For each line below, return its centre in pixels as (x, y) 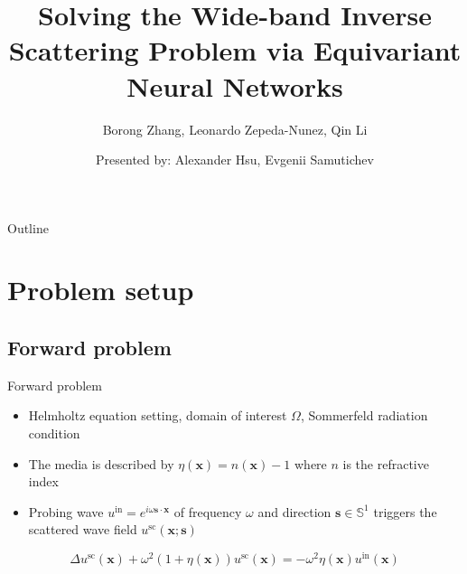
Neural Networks (235, 85)
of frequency (208, 511)
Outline (28, 227)
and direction (294, 511)
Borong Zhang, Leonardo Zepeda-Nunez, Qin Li (235, 129)
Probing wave (66, 511)
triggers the (405, 511)
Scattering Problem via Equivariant (235, 50)
